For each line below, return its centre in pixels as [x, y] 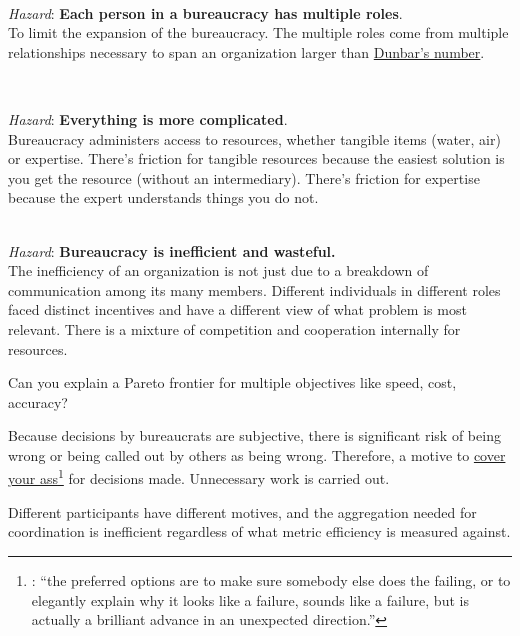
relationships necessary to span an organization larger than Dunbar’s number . [246, 51]
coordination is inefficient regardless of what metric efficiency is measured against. [259, 531]
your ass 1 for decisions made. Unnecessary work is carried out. [199, 477]
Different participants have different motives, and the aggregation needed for [242, 511]
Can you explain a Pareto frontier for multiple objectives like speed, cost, [232, 382]
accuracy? [38, 401]
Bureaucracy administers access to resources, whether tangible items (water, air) [254, 138]
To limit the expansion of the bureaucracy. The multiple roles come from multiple [258, 32]
